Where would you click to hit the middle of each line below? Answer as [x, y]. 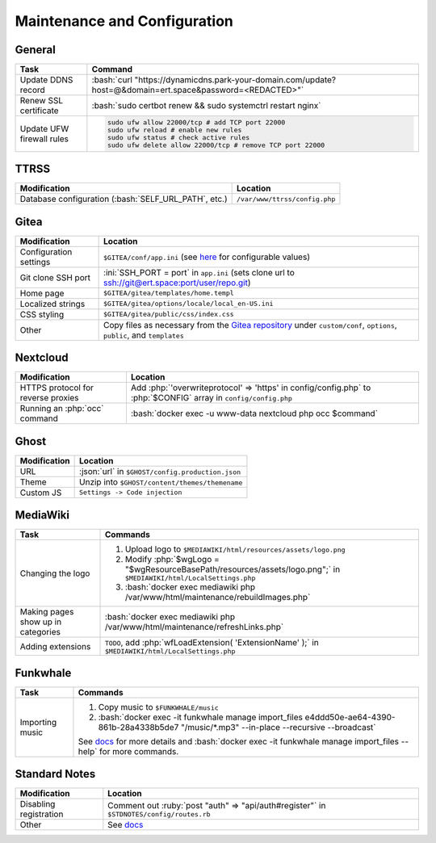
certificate [40, 111]
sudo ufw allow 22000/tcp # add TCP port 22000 [196, 122]
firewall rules [44, 139]
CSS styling [42, 314]
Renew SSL [42, 101]
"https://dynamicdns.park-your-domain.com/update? [235, 80]
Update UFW [44, 128]
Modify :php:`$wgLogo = [172, 560]
